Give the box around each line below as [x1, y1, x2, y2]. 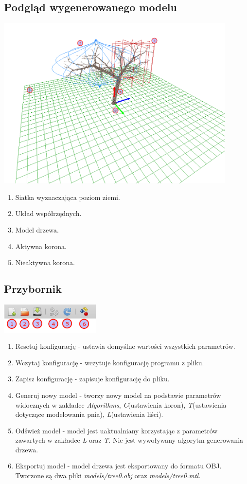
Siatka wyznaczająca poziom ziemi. [15, 192, 120, 202]
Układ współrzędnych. [15, 208, 82, 218]
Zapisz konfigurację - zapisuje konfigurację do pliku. [15, 374, 170, 384]
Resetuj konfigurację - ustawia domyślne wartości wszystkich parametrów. [15, 341, 235, 351]
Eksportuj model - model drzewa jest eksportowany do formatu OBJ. [15, 461, 222, 471]
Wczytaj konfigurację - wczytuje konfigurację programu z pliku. [15, 357, 204, 367]
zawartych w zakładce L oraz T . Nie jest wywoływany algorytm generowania [15, 435, 244, 445]
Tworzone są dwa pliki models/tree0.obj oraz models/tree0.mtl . [15, 470, 201, 481]
